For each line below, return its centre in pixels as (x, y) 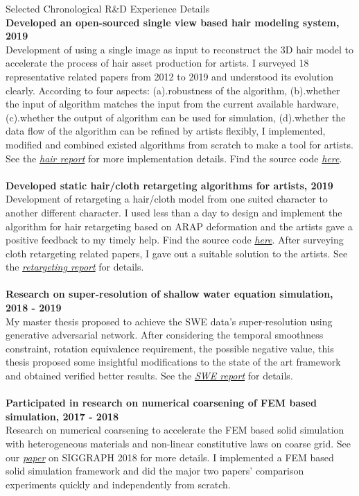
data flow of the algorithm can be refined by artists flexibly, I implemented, (166, 131)
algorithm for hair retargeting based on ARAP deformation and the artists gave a (179, 226)
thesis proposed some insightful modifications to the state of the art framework (173, 362)
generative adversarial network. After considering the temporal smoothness (165, 335)
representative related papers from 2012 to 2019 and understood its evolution (170, 76)
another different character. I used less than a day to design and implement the (174, 212)
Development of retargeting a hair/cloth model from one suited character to (167, 199)
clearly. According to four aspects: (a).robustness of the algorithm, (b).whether (173, 90)
